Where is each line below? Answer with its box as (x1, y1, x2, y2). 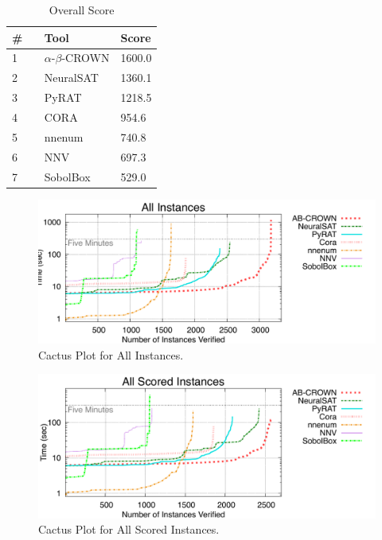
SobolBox (44, 168, 91, 185)
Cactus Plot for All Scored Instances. (38, 521, 220, 538)
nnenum (44, 128, 84, 145)
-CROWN (61, 49, 110, 66)
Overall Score (49, 2, 115, 17)
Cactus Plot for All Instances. (38, 346, 184, 363)
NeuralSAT (44, 69, 99, 86)
